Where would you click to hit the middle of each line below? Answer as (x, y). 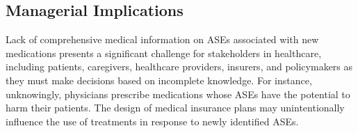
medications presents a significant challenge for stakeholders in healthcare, (164, 53)
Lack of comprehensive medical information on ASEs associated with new (162, 39)
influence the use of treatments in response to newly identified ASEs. (152, 121)
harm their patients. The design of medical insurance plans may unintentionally (175, 108)
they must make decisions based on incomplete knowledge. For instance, (159, 80)
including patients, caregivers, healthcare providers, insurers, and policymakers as (179, 66)
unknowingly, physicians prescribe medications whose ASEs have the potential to (178, 94)
